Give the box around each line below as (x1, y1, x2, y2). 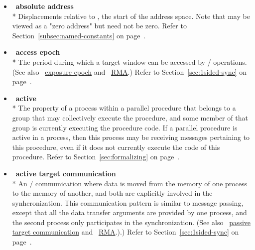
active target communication (15, 168, 116, 178)
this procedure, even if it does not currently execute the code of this (12, 141, 220, 152)
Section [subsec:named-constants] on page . (12, 30, 146, 40)
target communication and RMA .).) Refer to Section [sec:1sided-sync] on (12, 227, 239, 237)
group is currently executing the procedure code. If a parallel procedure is (12, 122, 238, 132)
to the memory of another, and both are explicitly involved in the (12, 188, 213, 198)
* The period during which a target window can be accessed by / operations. (12, 56, 247, 67)
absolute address (15, 1, 74, 11)
